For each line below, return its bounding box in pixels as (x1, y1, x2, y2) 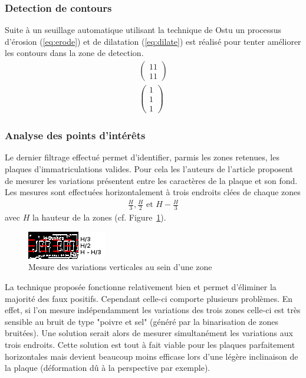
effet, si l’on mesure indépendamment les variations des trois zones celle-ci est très (5, 304, 301, 316)
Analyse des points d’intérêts (5, 128, 146, 143)
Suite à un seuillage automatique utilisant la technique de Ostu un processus (5, 24, 282, 36)
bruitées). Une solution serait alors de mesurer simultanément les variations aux (5, 327, 293, 339)
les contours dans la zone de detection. (5, 47, 144, 59)
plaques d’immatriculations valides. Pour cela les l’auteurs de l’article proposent (5, 163, 293, 175)
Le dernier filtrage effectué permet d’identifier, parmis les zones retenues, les (5, 151, 279, 163)
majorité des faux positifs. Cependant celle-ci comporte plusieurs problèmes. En (5, 292, 293, 304)
